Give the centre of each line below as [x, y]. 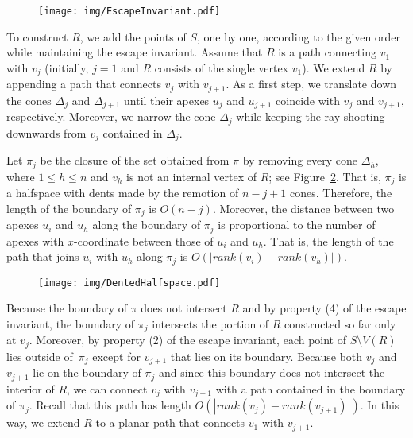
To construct [37, 36]
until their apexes [167, 100]
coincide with [308, 100]
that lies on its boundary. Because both [266, 356]
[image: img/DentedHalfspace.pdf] [129, 283]
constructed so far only [340, 323]
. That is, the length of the [328, 240]
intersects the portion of [210, 323]
